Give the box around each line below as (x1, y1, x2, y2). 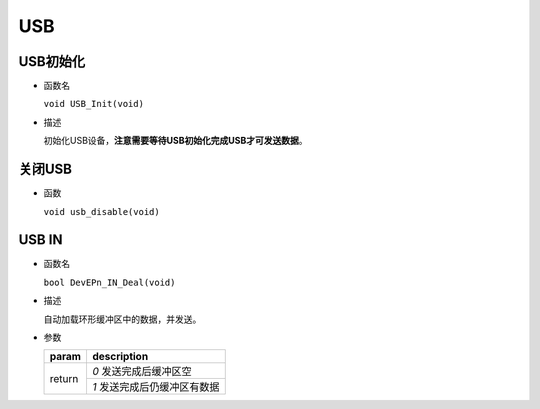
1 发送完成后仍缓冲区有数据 (91, 380, 220, 394)
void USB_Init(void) (43, 98, 145, 110)
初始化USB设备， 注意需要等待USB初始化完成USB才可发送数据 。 (43, 135, 308, 147)
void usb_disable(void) (43, 206, 160, 217)
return (49, 371, 79, 385)
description (91, 350, 149, 364)
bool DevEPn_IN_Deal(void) (43, 276, 176, 288)
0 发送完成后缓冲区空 (91, 365, 192, 379)
